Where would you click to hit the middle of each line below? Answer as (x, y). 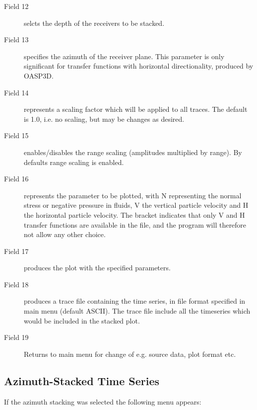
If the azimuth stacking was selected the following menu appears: (103, 401)
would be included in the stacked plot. (82, 320)
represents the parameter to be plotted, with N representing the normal (133, 195)
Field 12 (16, 6)
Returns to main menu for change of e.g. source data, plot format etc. (130, 354)
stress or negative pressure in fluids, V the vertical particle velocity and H (136, 205)
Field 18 (16, 284)
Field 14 (16, 92)
